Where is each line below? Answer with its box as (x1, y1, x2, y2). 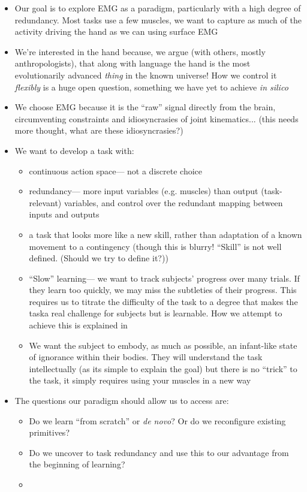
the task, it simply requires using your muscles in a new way (29, 374, 251, 387)
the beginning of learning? (29, 458, 125, 470)
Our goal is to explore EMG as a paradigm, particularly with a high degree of (14, 2, 301, 14)
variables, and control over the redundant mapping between (64, 196, 283, 209)
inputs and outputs (29, 208, 100, 221)
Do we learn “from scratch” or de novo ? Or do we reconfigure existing (29, 414, 286, 427)
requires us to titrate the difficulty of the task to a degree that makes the (29, 295, 298, 307)
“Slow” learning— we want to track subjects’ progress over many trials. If (29, 271, 300, 284)
